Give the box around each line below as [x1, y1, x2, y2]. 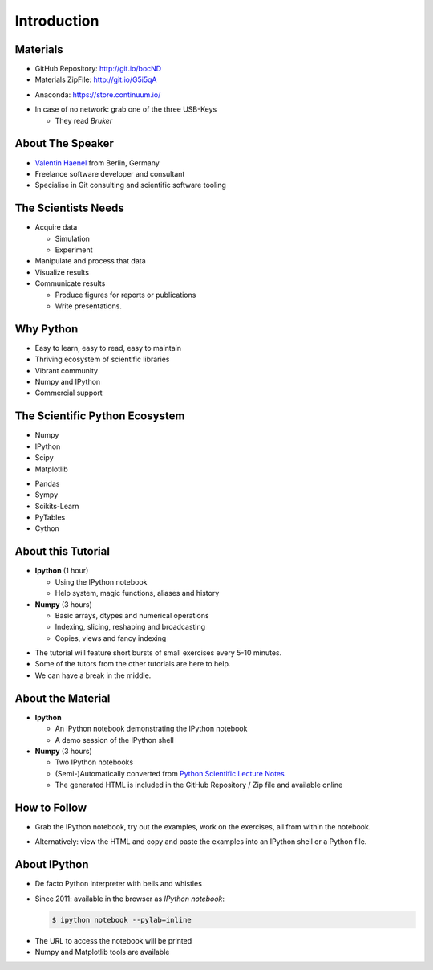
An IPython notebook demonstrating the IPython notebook [55, 723, 248, 734]
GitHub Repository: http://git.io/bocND [34, 64, 162, 74]
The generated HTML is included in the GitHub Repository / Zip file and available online [55, 780, 343, 790]
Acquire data [34, 222, 78, 232]
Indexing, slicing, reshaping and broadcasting [55, 622, 206, 632]
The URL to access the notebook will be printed [34, 935, 192, 945]
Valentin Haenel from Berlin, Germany [34, 157, 160, 168]
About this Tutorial [14, 544, 110, 558]
